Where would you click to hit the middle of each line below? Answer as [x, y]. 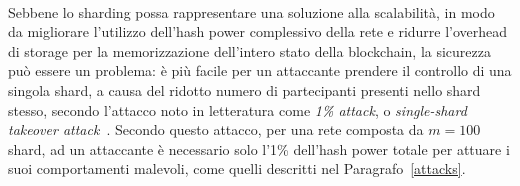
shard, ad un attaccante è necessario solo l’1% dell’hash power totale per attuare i [259, 148]
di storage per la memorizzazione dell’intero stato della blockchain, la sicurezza [249, 50]
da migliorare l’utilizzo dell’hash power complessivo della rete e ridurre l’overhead [258, 31]
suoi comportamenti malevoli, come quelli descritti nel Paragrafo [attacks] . [237, 168]
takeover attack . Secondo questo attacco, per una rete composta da [216, 129]
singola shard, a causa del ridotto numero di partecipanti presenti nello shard [244, 89]
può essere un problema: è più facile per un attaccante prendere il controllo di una [260, 70]
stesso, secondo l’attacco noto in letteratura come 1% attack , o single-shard [237, 109]
